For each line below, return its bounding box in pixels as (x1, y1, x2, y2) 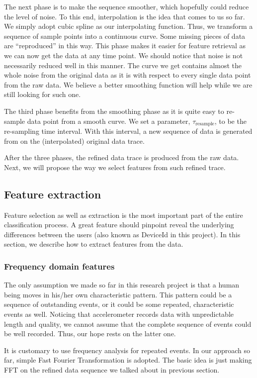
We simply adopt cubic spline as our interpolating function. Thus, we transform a (4, 21, 253, 31)
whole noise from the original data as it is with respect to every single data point (4, 70, 251, 80)
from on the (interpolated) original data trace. (4, 135, 145, 146)
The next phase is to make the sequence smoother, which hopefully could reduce (4, 1, 249, 11)
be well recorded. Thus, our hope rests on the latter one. (4, 328, 176, 339)
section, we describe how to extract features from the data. (4, 239, 183, 249)
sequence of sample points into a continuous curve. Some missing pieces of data (4, 30, 246, 41)
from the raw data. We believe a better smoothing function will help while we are (4, 79, 253, 90)
